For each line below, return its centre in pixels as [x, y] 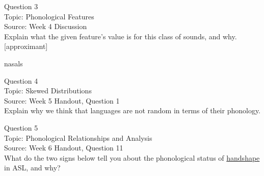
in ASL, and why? [32, 168]
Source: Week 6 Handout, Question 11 [64, 148]
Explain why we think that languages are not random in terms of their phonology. [133, 110]
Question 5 [21, 127]
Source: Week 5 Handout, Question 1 [62, 100]
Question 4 [21, 80]
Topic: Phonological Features [49, 16]
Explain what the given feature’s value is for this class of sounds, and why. [121, 36]
